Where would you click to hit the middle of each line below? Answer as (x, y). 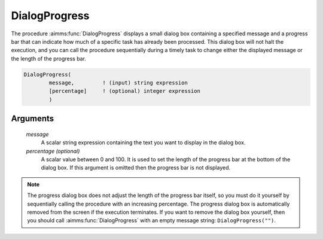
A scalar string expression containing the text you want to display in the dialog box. (143, 143)
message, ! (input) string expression (118, 83)
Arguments (33, 119)
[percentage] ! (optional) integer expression (124, 91)
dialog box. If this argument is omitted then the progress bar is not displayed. (136, 168)
